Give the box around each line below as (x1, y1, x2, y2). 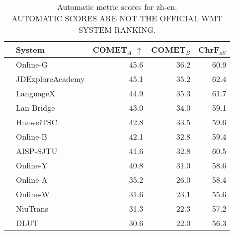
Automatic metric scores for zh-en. (57, 1, 177, 12)
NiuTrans (16, 203, 49, 214)
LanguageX (16, 87, 55, 99)
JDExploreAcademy (16, 73, 85, 84)
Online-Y (16, 159, 48, 171)
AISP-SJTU (16, 145, 58, 157)
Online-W (16, 188, 50, 200)
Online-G (16, 59, 48, 70)
